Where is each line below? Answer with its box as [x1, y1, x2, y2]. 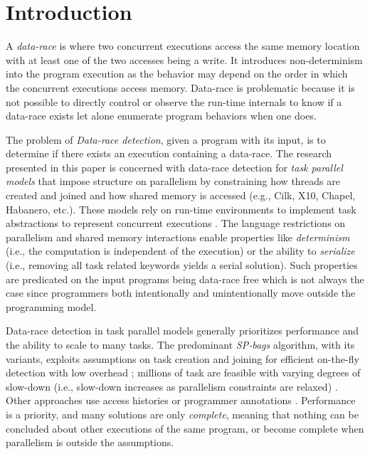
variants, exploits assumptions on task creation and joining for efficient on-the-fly [6, 351, 359, 366]
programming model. [6, 299, 97, 314]
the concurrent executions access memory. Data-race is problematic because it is [6, 80, 355, 95]
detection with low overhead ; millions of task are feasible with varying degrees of [6, 365, 361, 380]
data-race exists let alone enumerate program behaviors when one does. [6, 108, 317, 123]
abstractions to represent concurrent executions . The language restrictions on [6, 216, 346, 231]
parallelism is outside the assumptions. [6, 435, 174, 450]
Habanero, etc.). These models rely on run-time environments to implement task [6, 201, 356, 216]
